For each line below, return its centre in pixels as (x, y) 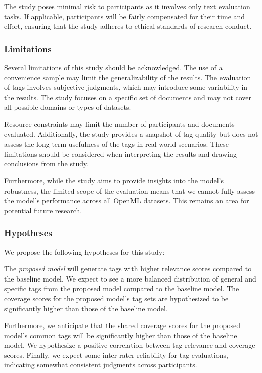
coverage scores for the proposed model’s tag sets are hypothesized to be (116, 298)
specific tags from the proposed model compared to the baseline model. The (122, 288)
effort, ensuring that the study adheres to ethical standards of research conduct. (128, 26)
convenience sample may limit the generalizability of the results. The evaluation (128, 77)
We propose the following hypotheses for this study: (84, 251)
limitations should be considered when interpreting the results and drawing (120, 153)
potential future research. (43, 210)
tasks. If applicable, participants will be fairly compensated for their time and (125, 16)
